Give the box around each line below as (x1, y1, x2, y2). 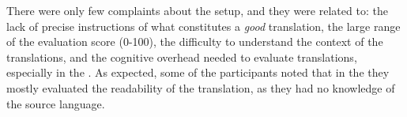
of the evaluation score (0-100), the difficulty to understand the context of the (6, 33, 383, 50)
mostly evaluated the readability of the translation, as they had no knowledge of (6, 79, 395, 96)
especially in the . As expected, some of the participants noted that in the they (6, 64, 390, 81)
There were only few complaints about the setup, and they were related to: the (6, 2, 388, 18)
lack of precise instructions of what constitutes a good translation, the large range (6, 17, 401, 34)
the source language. (6, 95, 105, 111)
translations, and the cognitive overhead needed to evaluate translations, (6, 48, 357, 65)
